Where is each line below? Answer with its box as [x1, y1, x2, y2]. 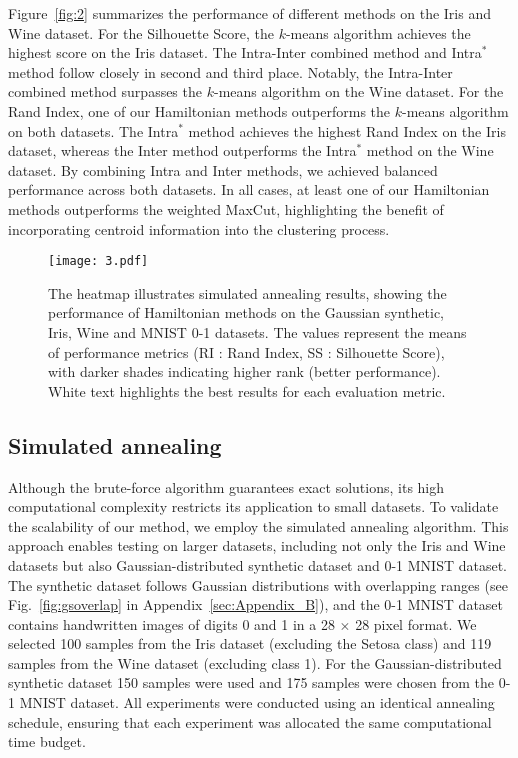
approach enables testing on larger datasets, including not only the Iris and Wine [8, 535, 506, 556]
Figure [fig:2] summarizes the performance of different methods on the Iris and [8, 3, 491, 23]
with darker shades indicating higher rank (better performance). [48, 361, 441, 382]
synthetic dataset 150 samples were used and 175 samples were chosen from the [8, 672, 494, 693]
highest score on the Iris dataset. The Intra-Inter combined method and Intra [8, 42, 482, 63]
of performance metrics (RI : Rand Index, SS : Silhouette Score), [48, 341, 445, 362]
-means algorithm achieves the [285, 22, 471, 43]
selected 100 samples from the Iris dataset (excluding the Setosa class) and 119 [8, 633, 492, 654]
